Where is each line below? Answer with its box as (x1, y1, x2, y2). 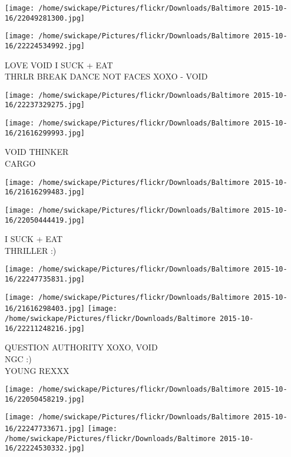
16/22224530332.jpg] (5, 444, 85, 453)
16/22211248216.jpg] (5, 324, 85, 333)
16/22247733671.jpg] (5, 425, 85, 433)
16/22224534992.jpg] (5, 41, 85, 50)
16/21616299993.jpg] (5, 128, 85, 137)
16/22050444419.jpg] (5, 216, 85, 224)
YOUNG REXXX (5, 364, 70, 376)
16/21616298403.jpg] (5, 304, 85, 313)
